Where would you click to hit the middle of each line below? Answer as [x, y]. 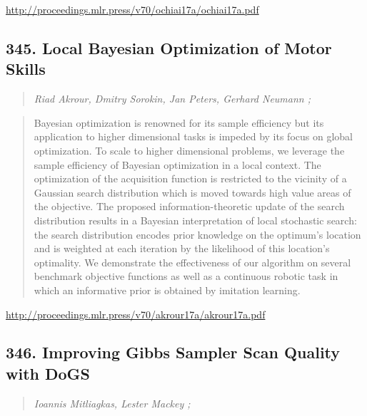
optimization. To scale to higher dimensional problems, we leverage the [189, 150]
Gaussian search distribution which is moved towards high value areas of [192, 192]
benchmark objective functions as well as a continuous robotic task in [186, 276]
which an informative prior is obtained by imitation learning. [167, 290]
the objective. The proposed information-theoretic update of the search [189, 206]
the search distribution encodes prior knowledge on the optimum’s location [197, 234]
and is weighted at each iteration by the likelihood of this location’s [182, 248]
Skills [26, 69]
